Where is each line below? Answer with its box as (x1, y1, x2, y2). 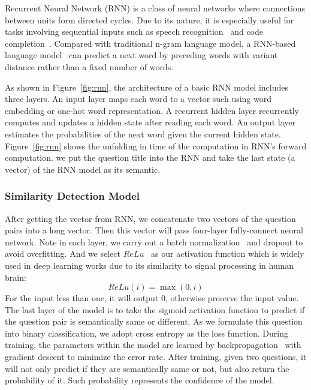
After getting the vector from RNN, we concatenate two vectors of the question (5, 212, 296, 224)
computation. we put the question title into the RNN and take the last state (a (5, 151, 295, 164)
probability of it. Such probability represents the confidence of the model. (5, 374, 274, 386)
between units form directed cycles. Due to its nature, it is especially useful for (5, 13, 294, 26)
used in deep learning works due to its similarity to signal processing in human (5, 259, 294, 271)
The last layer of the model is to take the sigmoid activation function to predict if (5, 303, 305, 316)
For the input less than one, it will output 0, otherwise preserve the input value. (5, 292, 299, 304)
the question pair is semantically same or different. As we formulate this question (5, 315, 303, 328)
